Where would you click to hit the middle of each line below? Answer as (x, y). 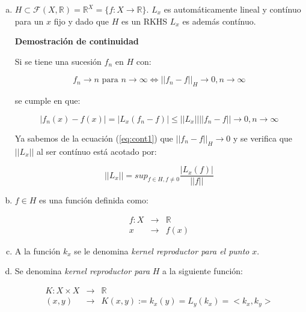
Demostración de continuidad (77, 41)
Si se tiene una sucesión (58, 61)
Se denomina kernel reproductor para (82, 271)
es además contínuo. (219, 21)
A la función (38, 250)
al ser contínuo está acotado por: (96, 151)
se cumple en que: (47, 100)
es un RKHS (145, 21)
